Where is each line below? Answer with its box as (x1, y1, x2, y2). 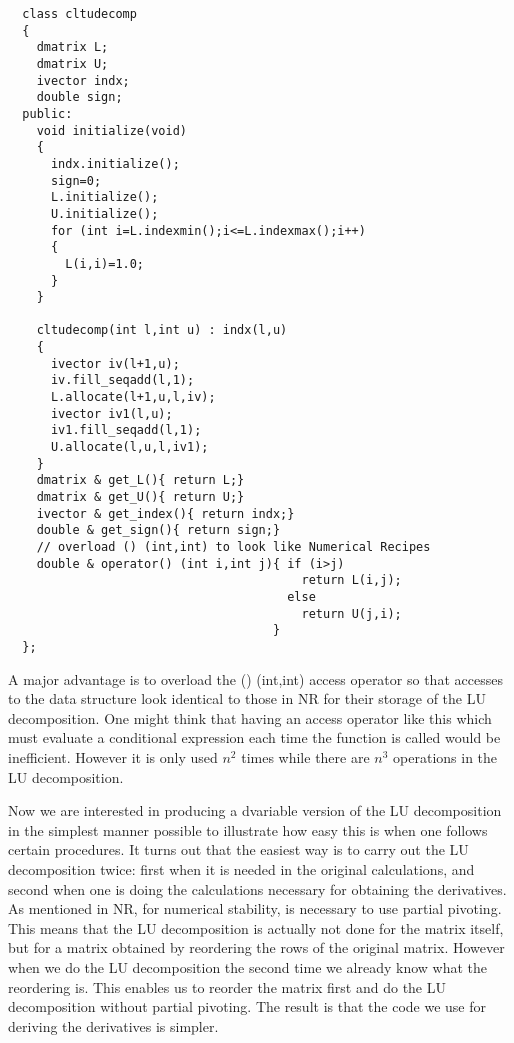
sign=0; (50, 173, 102, 188)
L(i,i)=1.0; (65, 256, 145, 271)
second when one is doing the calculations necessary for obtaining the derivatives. (8, 878, 507, 899)
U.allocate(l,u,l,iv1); (50, 440, 209, 455)
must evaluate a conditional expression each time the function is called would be (8, 727, 501, 748)
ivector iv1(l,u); (50, 406, 173, 421)
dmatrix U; (36, 56, 109, 71)
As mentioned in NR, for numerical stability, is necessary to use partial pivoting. (8, 898, 502, 919)
